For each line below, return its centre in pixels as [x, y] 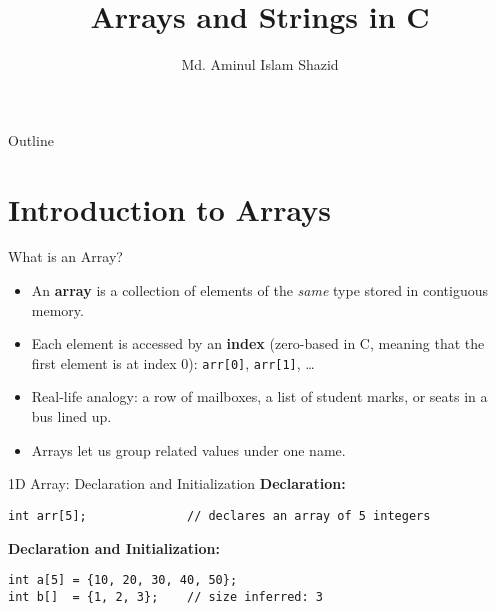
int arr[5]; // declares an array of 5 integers [219, 515]
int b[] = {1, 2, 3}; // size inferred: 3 [165, 596]
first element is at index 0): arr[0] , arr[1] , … [173, 362]
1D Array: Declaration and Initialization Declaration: [177, 483]
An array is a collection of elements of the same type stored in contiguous [259, 290]
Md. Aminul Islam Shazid [260, 64]
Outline [31, 139]
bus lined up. [71, 416]
